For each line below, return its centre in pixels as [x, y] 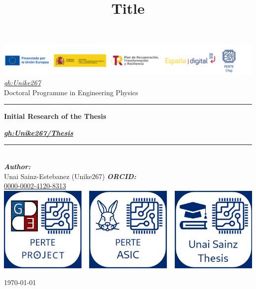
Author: [17, 166]
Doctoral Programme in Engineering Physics [71, 92]
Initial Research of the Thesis [55, 116]
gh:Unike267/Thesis [39, 132]
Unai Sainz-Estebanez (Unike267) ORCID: [70, 176]
